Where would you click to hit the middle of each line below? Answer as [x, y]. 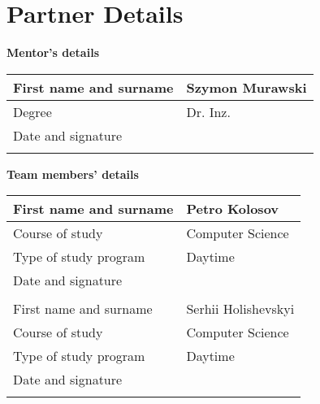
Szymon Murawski [246, 87]
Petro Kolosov [233, 209]
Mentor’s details [53, 52]
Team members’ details [73, 174]
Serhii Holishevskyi [240, 309]
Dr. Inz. [208, 111]
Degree [32, 111]
